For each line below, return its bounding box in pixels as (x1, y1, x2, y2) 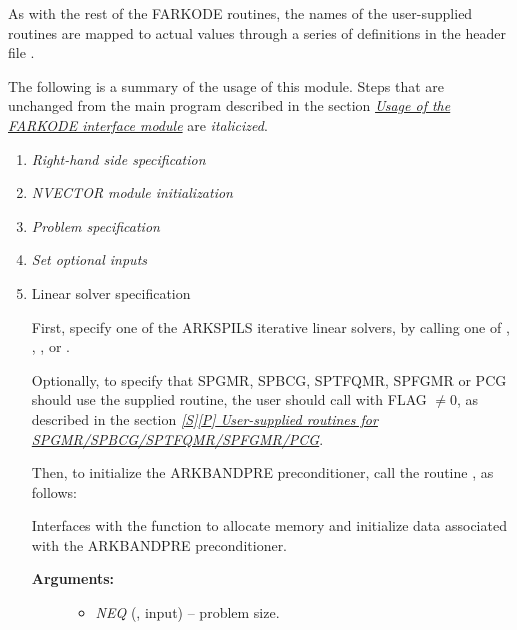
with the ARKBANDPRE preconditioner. (31, 534, 288, 555)
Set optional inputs (31, 249, 148, 270)
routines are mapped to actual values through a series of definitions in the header (8, 22, 506, 43)
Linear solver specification (31, 282, 191, 303)
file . (8, 42, 35, 63)
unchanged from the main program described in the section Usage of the (8, 95, 451, 116)
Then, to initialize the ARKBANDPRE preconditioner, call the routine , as (31, 462, 494, 483)
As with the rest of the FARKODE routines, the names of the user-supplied (8, 3, 473, 23)
